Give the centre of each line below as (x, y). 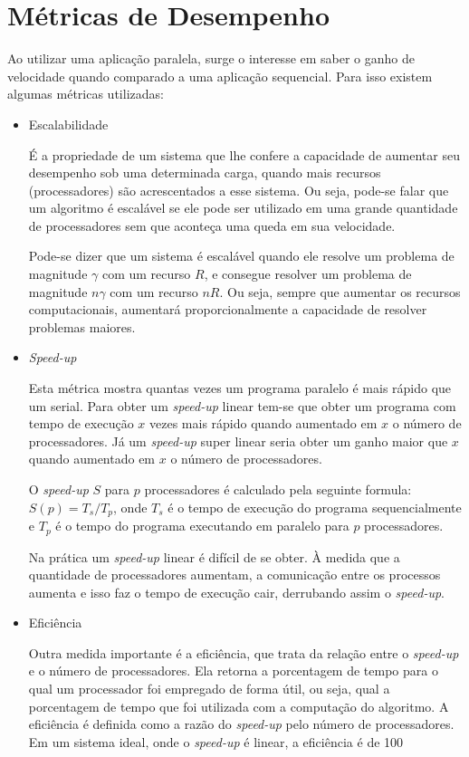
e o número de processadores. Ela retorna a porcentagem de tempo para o (233, 671)
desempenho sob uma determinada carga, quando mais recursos (205, 172)
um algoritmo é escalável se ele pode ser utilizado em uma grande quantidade (243, 208)
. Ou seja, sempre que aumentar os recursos (340, 291)
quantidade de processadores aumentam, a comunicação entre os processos (234, 575)
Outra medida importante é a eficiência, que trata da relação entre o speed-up (244, 652)
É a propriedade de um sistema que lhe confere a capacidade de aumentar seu (244, 154)
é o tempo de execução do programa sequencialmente (315, 507)
